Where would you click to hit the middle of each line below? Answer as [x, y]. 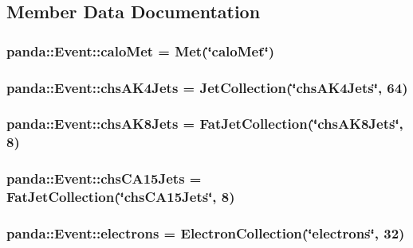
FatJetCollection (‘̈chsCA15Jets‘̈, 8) [121, 197]
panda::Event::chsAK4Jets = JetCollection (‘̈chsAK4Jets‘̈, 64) [207, 87]
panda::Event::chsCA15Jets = [104, 178]
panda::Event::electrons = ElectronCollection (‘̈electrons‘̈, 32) [206, 232]
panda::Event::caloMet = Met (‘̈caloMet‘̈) [141, 50]
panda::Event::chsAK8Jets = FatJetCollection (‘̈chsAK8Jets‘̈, [205, 124]
